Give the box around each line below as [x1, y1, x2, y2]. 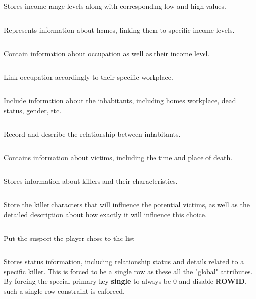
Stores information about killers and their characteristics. [4, 176, 178, 186]
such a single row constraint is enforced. [4, 285, 125, 296]
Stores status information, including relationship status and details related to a [4, 256, 244, 267]
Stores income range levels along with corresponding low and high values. [4, 1, 226, 11]
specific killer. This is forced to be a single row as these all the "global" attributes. [4, 266, 253, 276]
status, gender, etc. [4, 105, 62, 115]
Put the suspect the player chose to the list [4, 233, 135, 243]
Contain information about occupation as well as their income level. [4, 48, 210, 59]
